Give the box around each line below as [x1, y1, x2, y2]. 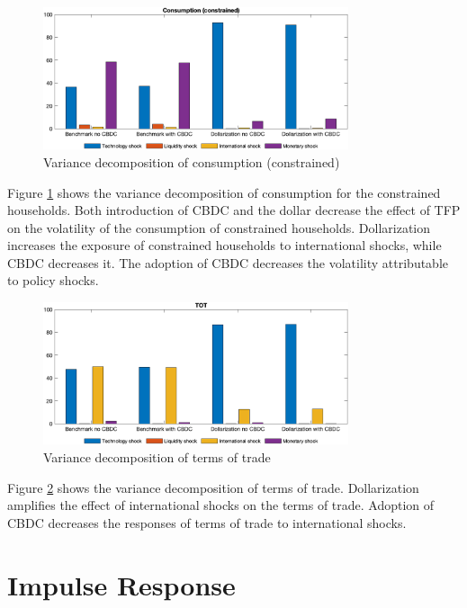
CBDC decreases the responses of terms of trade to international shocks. [7, 513, 407, 532]
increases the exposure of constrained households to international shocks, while [7, 236, 442, 255]
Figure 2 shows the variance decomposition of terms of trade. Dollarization [7, 478, 419, 496]
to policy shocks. [7, 271, 99, 290]
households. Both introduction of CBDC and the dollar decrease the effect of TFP [7, 201, 461, 219]
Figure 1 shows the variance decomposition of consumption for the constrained [7, 183, 441, 201]
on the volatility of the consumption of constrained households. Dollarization [7, 218, 431, 237]
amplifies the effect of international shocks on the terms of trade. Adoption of [7, 496, 435, 514]
